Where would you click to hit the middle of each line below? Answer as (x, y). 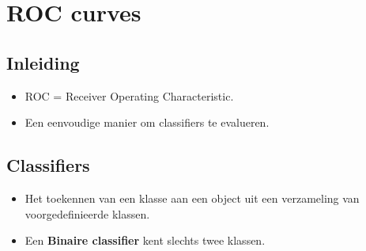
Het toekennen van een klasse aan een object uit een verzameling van (192, 198)
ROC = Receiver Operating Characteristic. (129, 95)
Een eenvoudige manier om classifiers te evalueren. (147, 122)
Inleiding (43, 62)
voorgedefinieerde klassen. (87, 213)
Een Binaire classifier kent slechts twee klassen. (145, 240)
